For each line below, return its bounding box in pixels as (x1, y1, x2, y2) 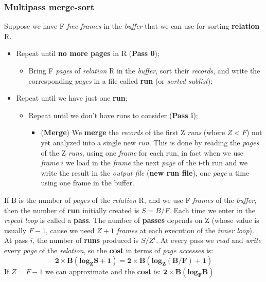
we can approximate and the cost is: (45, 266, 161, 276)
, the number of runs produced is (32, 235, 139, 246)
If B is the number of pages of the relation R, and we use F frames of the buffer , (4, 194, 257, 205)
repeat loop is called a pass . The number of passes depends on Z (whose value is (4, 215, 259, 225)
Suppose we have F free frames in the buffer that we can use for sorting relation (4, 21, 260, 31)
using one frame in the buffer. (41, 177, 134, 188)
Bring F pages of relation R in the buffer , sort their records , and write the (28, 65, 260, 76)
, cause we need (46, 224, 95, 235)
